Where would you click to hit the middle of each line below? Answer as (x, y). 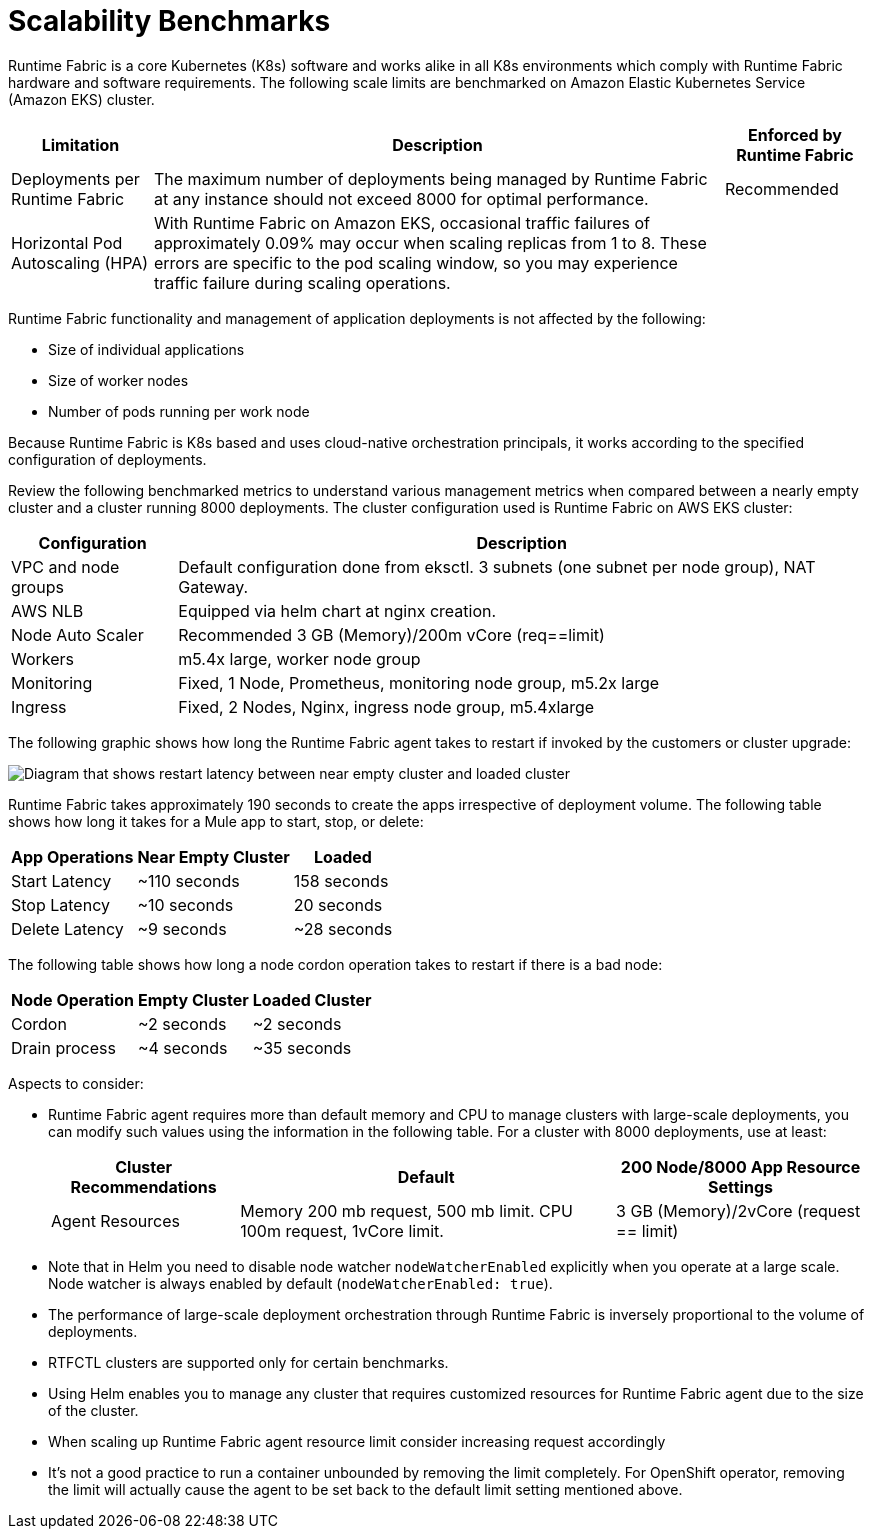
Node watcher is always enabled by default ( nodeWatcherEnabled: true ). (300, 1283)
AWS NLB (47, 610)
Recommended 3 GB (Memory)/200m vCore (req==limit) (391, 634)
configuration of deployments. (107, 459)
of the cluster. (93, 1410)
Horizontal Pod (67, 242)
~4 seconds (182, 1047)
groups (37, 586)
